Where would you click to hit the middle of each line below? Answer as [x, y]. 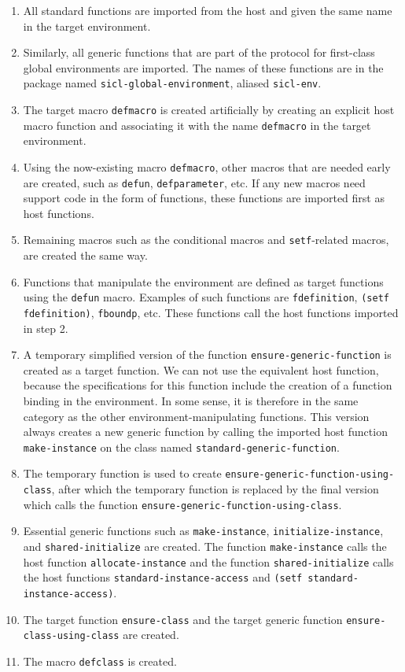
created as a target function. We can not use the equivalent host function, [201, 369]
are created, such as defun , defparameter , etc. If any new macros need [194, 182]
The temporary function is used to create [122, 473]
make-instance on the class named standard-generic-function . [181, 447]
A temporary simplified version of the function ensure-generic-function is [207, 354]
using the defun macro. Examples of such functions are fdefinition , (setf [206, 297]
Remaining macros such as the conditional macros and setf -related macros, [206, 240]
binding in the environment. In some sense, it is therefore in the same [191, 401]
